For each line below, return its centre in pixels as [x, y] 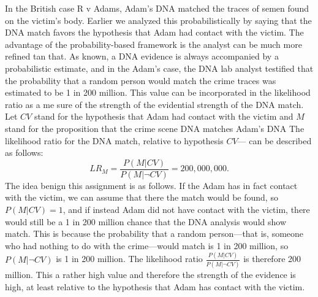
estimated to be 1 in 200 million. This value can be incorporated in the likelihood [158, 92]
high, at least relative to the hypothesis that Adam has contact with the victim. [155, 286]
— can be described [274, 140]
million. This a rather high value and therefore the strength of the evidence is [150, 274]
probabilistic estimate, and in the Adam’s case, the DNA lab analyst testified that [159, 68]
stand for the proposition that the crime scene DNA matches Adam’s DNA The [155, 128]
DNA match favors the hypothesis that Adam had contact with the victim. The [154, 32]
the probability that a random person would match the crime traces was [141, 80]
